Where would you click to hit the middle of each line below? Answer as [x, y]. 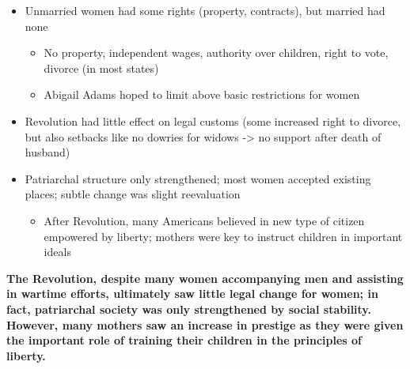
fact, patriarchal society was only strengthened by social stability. [189, 309]
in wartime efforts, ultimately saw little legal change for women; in [192, 294]
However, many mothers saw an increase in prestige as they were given [205, 324]
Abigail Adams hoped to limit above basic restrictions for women [202, 94]
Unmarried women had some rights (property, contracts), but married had [205, 10]
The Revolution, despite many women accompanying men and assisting [205, 278]
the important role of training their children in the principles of [184, 340]
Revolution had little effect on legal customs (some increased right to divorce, [213, 120]
